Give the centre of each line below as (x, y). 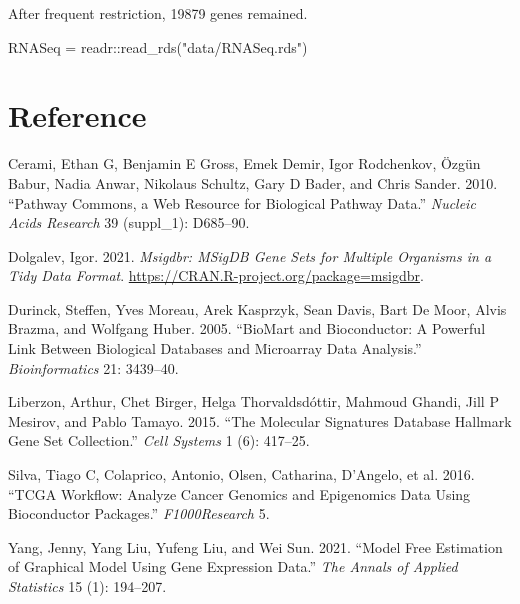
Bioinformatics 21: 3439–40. (93, 367)
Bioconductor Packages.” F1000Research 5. (139, 513)
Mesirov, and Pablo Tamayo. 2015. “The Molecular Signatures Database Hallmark (260, 420)
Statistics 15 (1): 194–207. (87, 586)
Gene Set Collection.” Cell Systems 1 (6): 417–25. (159, 440)
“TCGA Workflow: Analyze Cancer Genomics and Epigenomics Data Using (239, 493)
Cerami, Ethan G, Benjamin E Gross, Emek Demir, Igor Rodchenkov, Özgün (244, 163)
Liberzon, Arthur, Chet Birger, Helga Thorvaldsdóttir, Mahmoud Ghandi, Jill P (253, 401)
